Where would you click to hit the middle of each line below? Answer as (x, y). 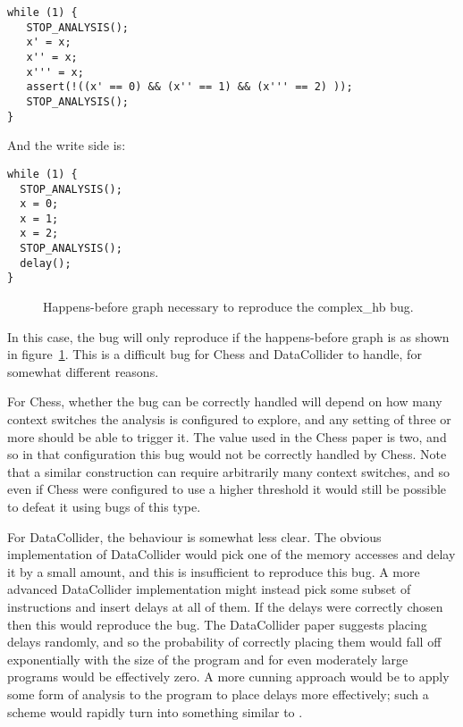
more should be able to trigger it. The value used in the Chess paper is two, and (227, 436)
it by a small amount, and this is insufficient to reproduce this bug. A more (214, 571)
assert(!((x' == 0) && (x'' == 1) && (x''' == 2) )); (189, 87)
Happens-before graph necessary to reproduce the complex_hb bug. (228, 307)
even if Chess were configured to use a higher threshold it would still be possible (227, 489)
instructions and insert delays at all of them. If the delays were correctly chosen (225, 606)
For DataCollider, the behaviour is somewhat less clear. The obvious (194, 536)
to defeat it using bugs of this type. (104, 507)
